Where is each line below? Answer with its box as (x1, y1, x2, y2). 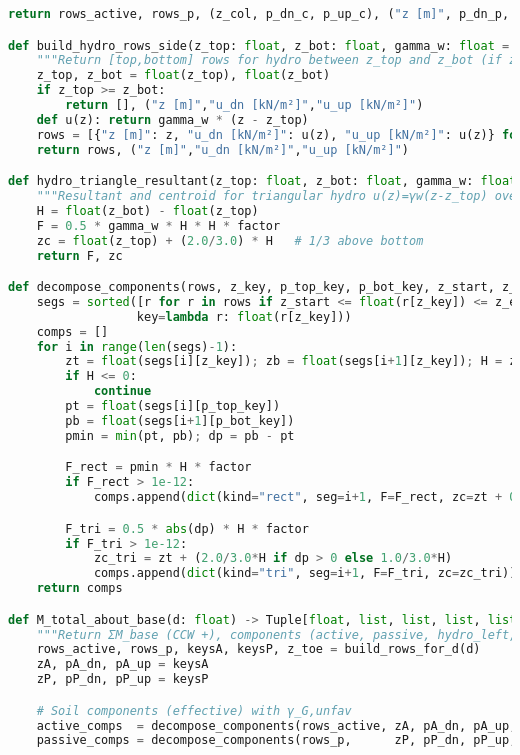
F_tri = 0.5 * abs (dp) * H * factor (65, 521, 309, 536)
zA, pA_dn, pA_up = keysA (36, 657, 209, 672)
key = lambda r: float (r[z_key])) (136, 309, 352, 324)
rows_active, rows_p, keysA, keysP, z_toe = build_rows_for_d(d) (36, 642, 481, 657)
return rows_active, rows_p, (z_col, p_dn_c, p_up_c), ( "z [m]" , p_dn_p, (8, 7, 510, 21)
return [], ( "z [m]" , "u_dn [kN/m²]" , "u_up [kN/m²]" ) (65, 98, 424, 113)
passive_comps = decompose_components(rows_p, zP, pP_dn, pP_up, (36, 733, 517, 748)
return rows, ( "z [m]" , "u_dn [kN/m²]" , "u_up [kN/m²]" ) (36, 142, 409, 157)
